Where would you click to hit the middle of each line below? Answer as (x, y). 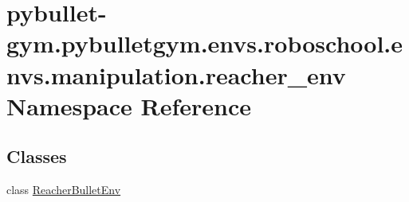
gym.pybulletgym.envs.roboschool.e (205, 43)
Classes (37, 156)
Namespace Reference (129, 105)
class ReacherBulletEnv (64, 190)
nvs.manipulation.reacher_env (176, 74)
